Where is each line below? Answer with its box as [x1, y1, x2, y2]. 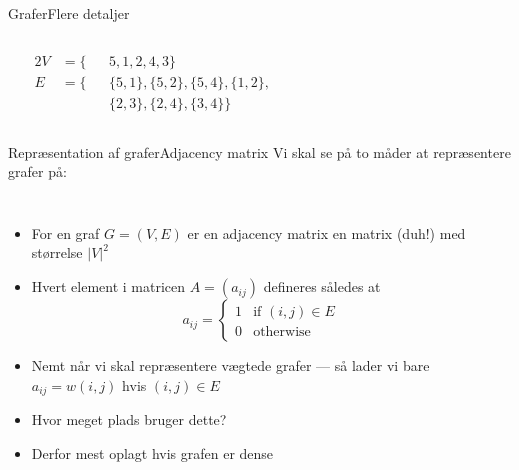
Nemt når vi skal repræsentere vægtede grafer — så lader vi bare [31, 355, 430, 376]
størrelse [31, 242, 83, 263]
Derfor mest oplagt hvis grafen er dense [31, 442, 274, 463]
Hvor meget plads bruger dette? [31, 409, 227, 430]
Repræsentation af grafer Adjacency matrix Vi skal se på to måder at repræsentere [8, 141, 511, 162]
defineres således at [263, 276, 381, 297]
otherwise [253, 325, 311, 340]
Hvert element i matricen [31, 276, 186, 297]
